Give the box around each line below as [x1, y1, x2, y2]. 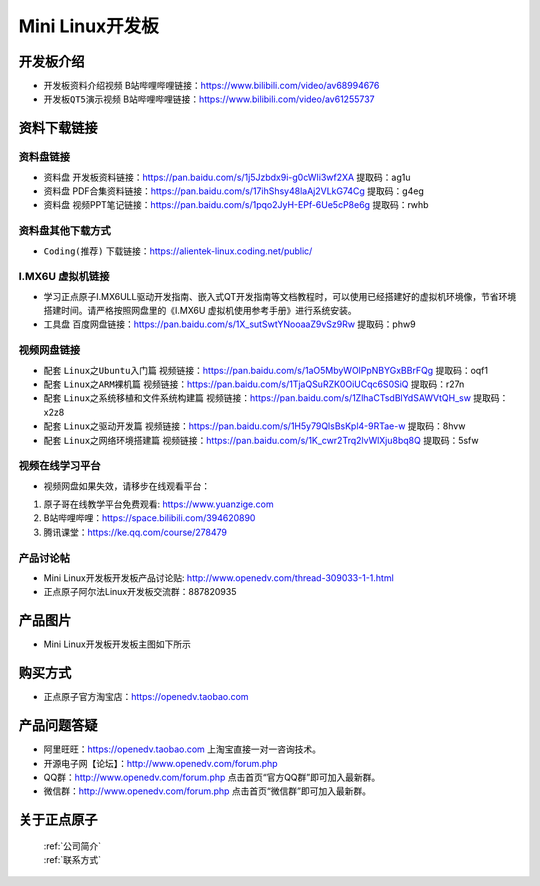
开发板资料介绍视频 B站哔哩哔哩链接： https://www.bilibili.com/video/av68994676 [43, 80, 380, 92]
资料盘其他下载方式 [18, 224, 112, 238]
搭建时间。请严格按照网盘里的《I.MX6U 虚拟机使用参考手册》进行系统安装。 [43, 305, 357, 317]
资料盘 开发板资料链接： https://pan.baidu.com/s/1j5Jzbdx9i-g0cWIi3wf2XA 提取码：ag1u [43, 171, 411, 183]
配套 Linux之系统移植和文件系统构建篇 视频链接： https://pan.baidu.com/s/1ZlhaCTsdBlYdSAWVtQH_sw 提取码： [43, 392, 509, 404]
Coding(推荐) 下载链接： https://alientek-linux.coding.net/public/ [43, 245, 313, 257]
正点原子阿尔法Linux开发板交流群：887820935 [43, 586, 237, 598]
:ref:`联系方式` [43, 854, 102, 866]
